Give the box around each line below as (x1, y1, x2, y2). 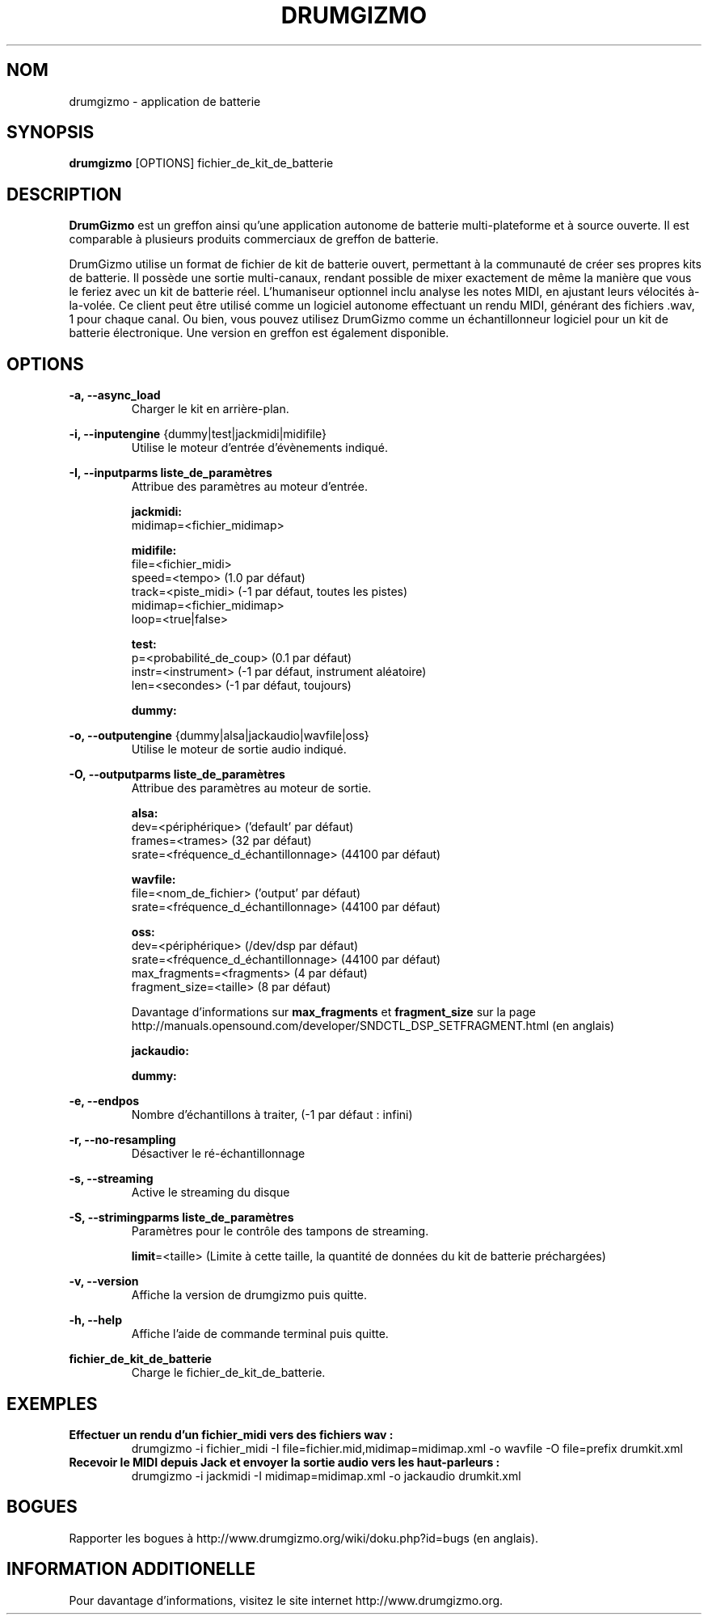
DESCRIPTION (6, 184, 122, 205)
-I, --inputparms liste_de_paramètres (69, 466, 272, 480)
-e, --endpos (69, 1094, 140, 1108)
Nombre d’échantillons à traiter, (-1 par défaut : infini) (131, 1108, 413, 1122)
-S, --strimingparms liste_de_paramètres (69, 1210, 294, 1225)
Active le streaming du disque (131, 1185, 290, 1200)
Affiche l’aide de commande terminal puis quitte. (131, 1327, 389, 1341)
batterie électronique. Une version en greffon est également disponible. (69, 326, 449, 340)
